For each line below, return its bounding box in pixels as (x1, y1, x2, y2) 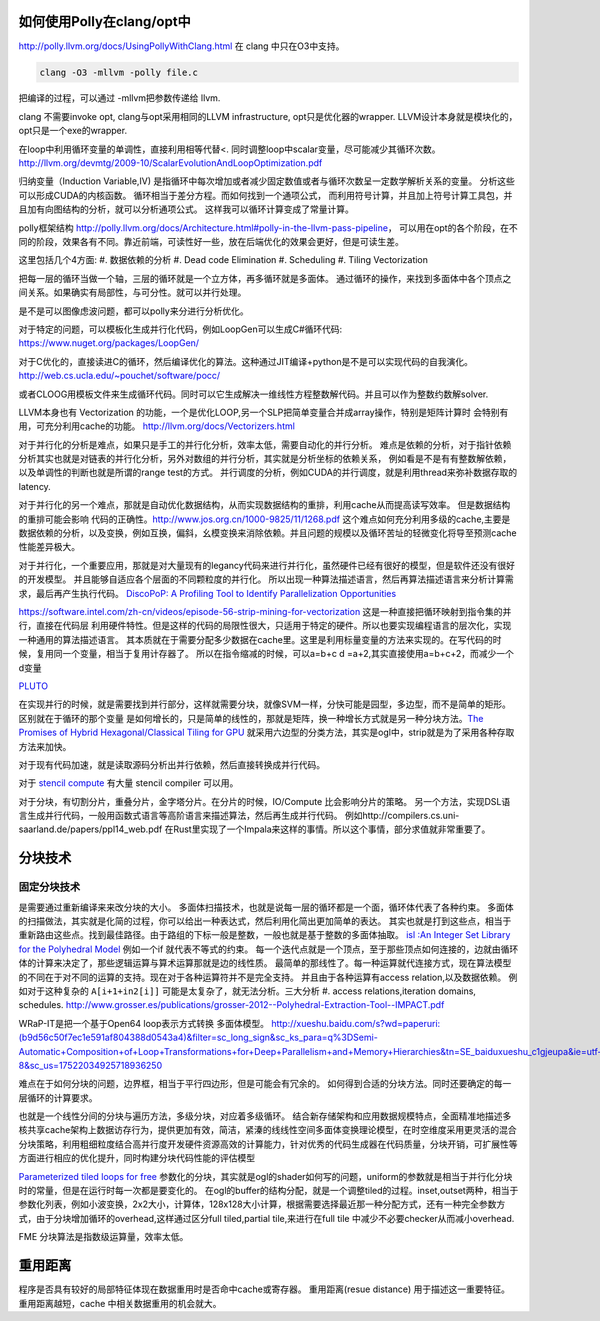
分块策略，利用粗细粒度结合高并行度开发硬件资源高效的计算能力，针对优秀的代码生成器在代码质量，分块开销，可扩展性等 (18, 1138, 518, 1150)
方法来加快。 (18, 740, 72, 752)
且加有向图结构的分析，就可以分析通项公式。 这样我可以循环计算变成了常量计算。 (18, 203, 354, 215)
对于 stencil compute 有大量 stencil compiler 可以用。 (18, 777, 239, 789)
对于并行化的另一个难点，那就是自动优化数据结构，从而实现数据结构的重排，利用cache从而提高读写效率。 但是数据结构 (18, 499, 511, 511)
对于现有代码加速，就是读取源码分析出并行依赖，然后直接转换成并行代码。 (18, 758, 325, 770)
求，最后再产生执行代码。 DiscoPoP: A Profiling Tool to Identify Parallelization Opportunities (18, 587, 397, 599)
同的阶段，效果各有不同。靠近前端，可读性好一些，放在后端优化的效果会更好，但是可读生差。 (18, 236, 404, 247)
